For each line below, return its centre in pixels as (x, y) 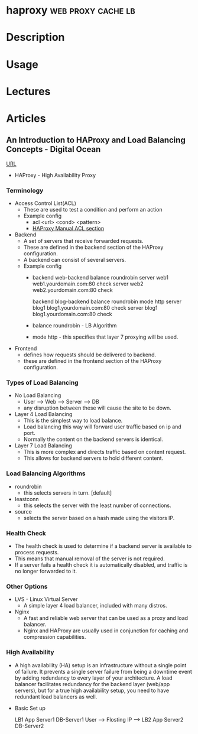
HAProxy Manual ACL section (68, 229)
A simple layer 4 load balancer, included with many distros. (95, 606)
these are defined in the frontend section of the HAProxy (92, 361)
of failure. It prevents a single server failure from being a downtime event (103, 671)
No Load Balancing (38, 395)
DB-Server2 (29, 726)
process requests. (37, 552)
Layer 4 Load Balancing (43, 414)
